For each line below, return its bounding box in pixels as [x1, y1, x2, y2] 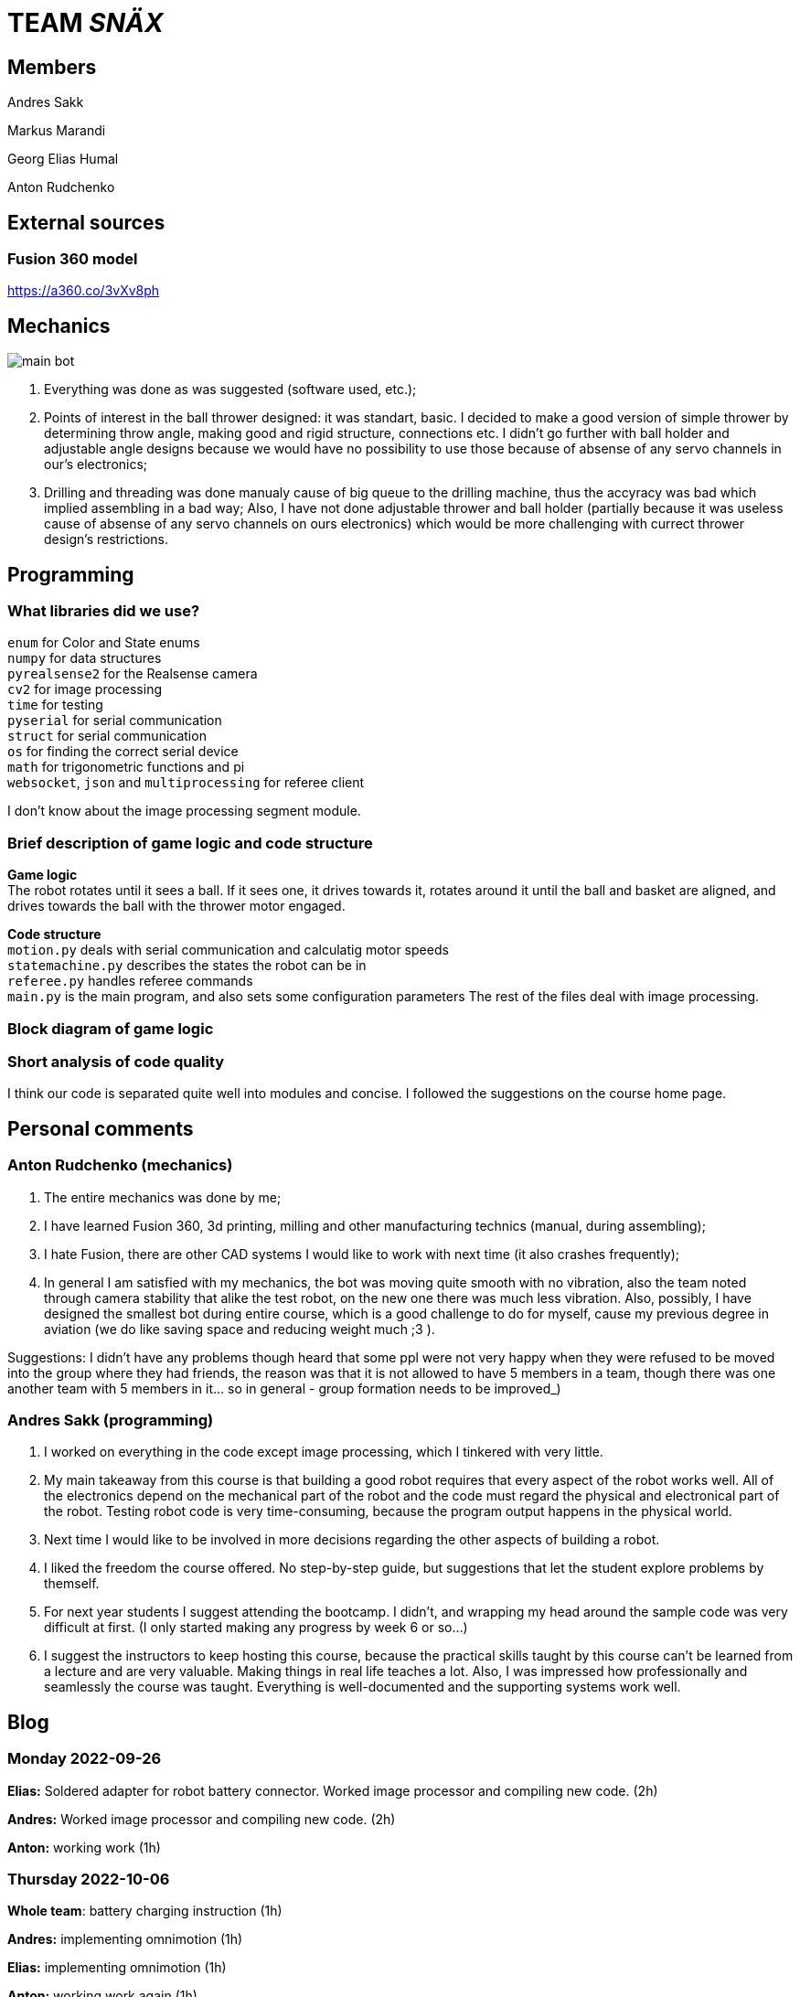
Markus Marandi [7, 123, 106, 139]
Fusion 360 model [7, 250, 138, 269]
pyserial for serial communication [7, 712, 222, 729]
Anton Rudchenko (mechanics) [7, 1156, 233, 1175]
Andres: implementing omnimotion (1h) [7, 1931, 243, 1948]
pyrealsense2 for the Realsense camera [7, 666, 258, 682]
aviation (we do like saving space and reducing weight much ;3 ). [44, 1320, 435, 1337]
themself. [44, 1575, 100, 1592]
